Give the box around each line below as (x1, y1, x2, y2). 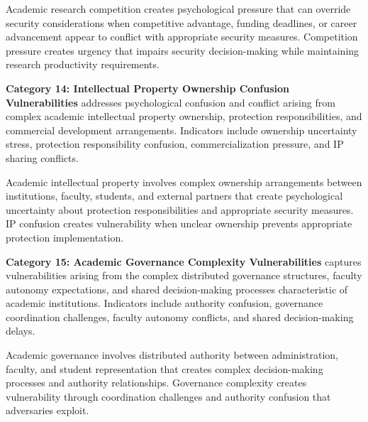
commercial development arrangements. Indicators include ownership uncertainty (6, 122, 357, 137)
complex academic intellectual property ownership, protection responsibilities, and (6, 109, 362, 124)
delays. (6, 323, 35, 338)
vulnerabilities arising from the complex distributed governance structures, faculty (6, 268, 362, 283)
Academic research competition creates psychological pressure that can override (6, 1, 351, 16)
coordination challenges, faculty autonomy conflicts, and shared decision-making (6, 309, 354, 324)
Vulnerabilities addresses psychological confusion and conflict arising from (6, 94, 335, 109)
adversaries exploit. (6, 403, 89, 418)
